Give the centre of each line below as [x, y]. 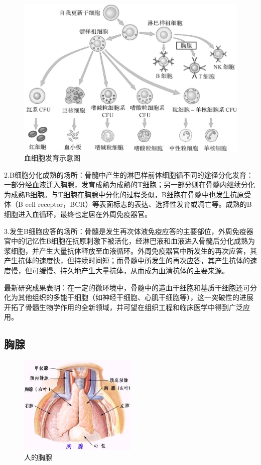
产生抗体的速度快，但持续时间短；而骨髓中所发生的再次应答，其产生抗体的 [127, 260]
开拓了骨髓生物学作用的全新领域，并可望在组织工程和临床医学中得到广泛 [123, 307]
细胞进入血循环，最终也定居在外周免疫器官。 [78, 214]
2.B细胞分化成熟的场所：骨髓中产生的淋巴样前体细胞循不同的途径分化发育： [129, 174]
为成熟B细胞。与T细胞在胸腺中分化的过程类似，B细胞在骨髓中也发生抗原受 [127, 194]
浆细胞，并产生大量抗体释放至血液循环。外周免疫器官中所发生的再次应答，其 [130, 250]
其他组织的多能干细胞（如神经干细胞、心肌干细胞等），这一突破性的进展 [136, 297]
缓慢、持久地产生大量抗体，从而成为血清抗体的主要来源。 [134, 270]
